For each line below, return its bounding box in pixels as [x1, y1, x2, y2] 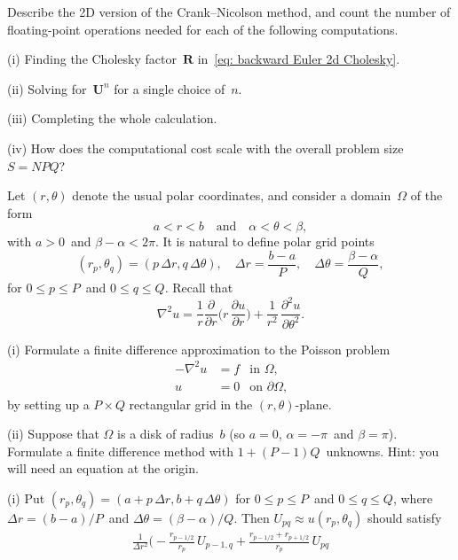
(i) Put [7, 489, 45, 508]
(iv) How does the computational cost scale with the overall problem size [7, 138, 404, 157]
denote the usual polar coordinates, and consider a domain [72, 186, 391, 205]
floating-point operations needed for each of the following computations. [7, 19, 399, 38]
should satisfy [367, 509, 442, 527]
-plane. [295, 394, 332, 413]
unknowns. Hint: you [326, 441, 439, 460]
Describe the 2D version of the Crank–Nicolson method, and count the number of [7, 3, 451, 20]
